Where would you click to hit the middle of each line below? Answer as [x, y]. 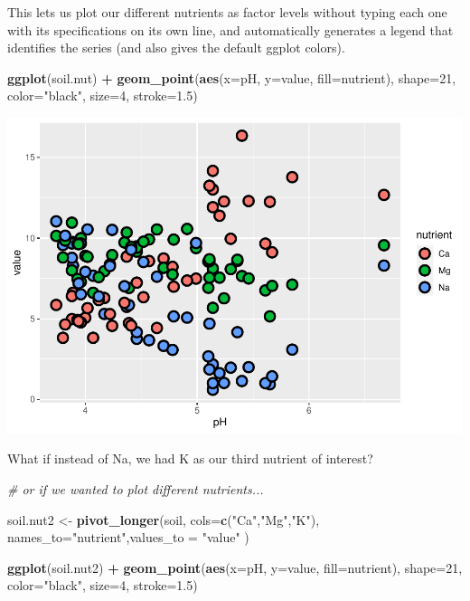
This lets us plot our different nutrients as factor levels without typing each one [227, 12]
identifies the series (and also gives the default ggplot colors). [176, 48]
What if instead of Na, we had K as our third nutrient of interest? [190, 458]
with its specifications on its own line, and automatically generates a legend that [230, 29]
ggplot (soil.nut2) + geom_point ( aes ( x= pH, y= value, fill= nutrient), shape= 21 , [235, 567]
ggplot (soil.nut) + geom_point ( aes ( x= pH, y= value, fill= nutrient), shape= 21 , [232, 77]
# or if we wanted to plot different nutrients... [136, 489]
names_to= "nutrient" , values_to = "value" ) [128, 537]
